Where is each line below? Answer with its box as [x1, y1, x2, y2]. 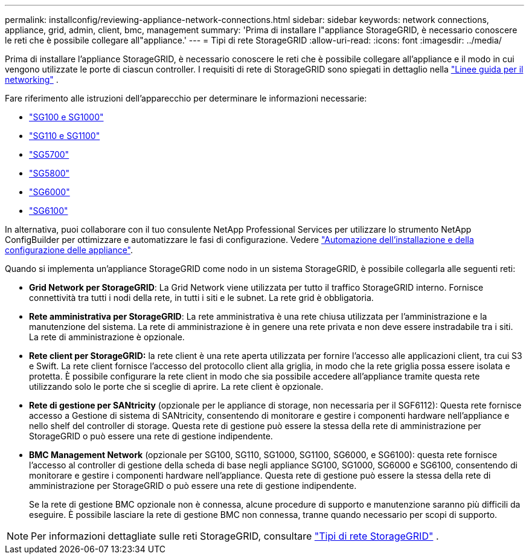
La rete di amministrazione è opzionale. [29, 332, 185, 342]
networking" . [5, 74, 59, 85]
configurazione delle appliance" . [5, 245, 133, 255]
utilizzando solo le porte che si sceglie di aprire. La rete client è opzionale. [29, 381, 324, 392]
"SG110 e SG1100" [29, 131, 100, 141]
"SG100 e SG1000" [29, 112, 104, 122]
